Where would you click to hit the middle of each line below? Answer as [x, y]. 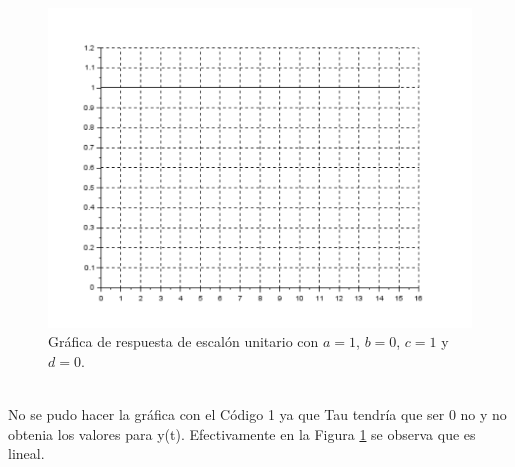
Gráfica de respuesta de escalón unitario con [183, 341]
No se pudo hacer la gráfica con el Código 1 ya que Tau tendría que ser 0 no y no [257, 413]
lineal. [26, 453]
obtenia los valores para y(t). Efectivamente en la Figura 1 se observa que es [242, 433]
